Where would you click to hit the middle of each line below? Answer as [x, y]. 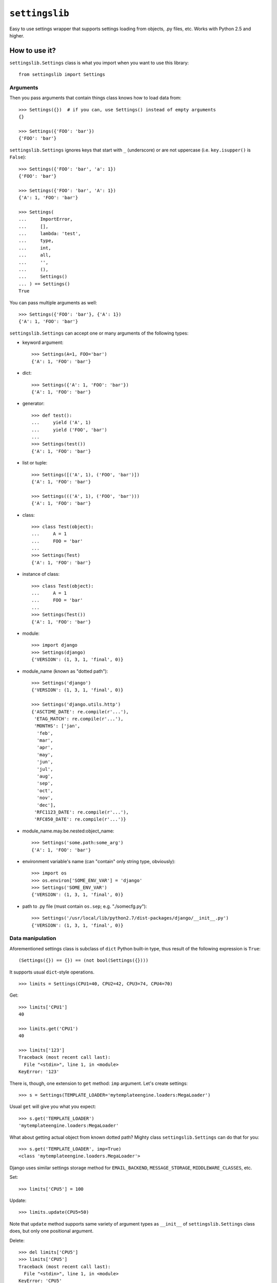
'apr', [45, 747]
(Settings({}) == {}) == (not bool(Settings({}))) [84, 960]
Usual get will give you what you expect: [53, 1106]
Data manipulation [33, 938]
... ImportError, [46, 219]
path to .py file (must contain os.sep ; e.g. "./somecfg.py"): [85, 906]
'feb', [45, 733]
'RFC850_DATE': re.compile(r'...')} [80, 819]
